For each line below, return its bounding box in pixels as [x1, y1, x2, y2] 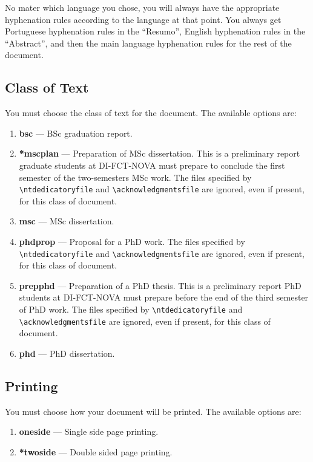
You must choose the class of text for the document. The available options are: [5, 106, 297, 119]
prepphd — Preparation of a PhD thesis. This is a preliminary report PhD [19, 279, 301, 291]
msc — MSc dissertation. [19, 215, 114, 227]
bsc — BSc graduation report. [19, 126, 133, 139]
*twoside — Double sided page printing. [19, 445, 173, 458]
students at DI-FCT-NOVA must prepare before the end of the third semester [19, 291, 309, 304]
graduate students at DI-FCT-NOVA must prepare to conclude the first [19, 158, 285, 171]
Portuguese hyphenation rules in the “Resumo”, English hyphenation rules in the [5, 25, 306, 37]
